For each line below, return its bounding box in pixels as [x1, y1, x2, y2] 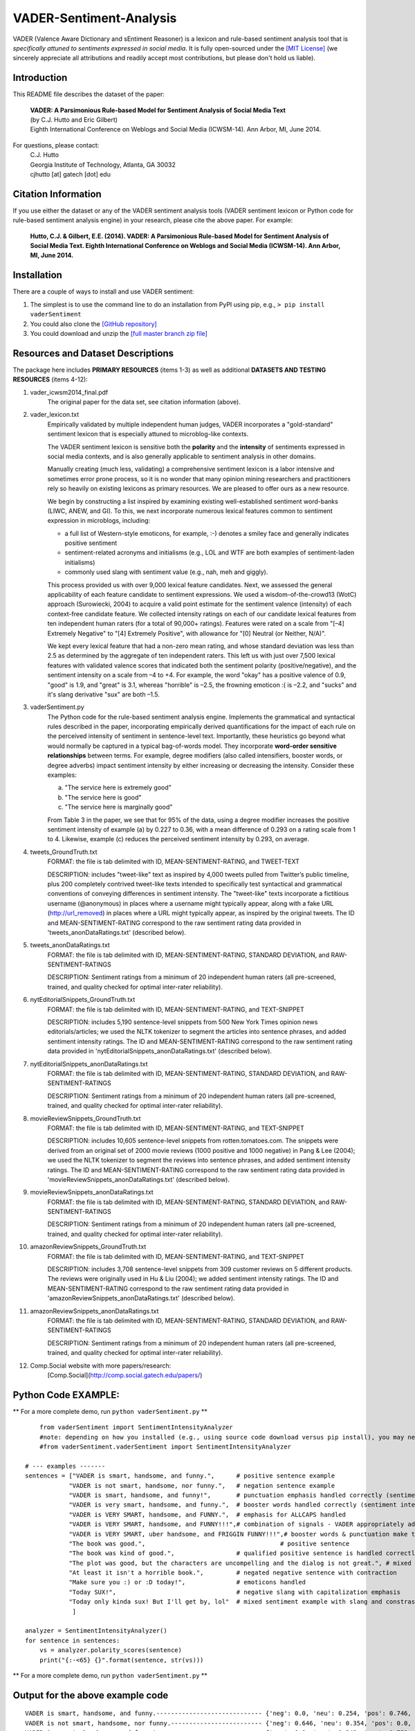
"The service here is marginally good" [64, 803, 173, 811]
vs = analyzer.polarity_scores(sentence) [39, 1647, 183, 1654]
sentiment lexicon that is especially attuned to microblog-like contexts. [47, 430, 249, 438]
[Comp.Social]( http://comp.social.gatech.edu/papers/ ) [47, 1371, 203, 1379]
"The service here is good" [64, 793, 142, 801]
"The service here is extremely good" [64, 783, 172, 792]
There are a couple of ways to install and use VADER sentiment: [12, 287, 194, 296]
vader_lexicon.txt [30, 411, 80, 419]
